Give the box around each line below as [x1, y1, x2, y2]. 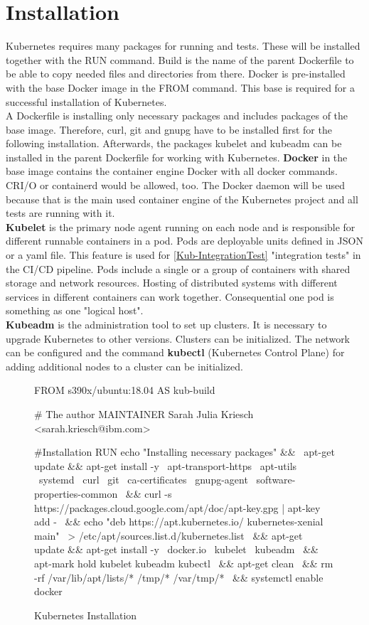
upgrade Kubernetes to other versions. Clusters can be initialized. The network [6, 331, 351, 346]
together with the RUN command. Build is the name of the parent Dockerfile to [6, 52, 354, 67]
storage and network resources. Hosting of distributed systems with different [6, 275, 338, 290]
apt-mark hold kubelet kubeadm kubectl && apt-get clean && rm [34, 555, 333, 570]
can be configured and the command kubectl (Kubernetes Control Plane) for [6, 345, 345, 360]
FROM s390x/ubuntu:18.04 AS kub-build [34, 383, 215, 397]
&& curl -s [125, 486, 172, 501]
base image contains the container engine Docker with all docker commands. [6, 164, 338, 178]
